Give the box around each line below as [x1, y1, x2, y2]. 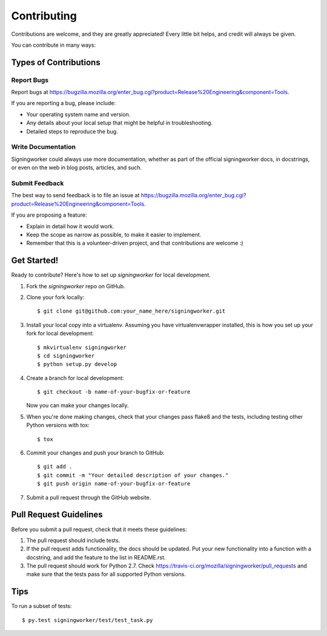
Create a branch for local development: [26, 374, 124, 382]
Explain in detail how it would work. [26, 222, 114, 230]
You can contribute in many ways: [11, 41, 96, 49]
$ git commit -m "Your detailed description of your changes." [37, 472, 229, 479]
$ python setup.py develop [37, 361, 117, 368]
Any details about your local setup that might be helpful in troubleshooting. [26, 119, 213, 127]
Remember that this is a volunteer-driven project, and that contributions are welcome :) [26, 240, 243, 247]
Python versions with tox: [26, 422, 90, 429]
